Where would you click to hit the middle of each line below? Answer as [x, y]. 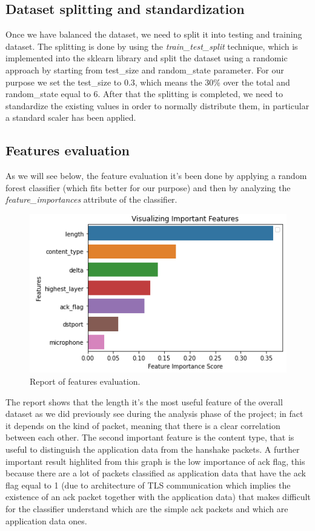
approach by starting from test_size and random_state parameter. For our [145, 69]
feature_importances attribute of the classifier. [91, 199]
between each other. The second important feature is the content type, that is [150, 437]
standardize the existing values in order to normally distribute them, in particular [157, 105]
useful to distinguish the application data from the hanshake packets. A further [153, 449]
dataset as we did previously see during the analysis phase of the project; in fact [154, 414]
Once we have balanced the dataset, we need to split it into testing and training [154, 34]
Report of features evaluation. [85, 381]
